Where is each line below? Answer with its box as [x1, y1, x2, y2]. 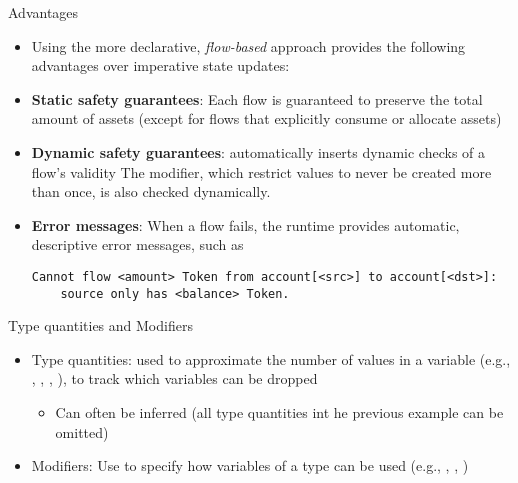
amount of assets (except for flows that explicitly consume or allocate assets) [31, 108, 502, 129]
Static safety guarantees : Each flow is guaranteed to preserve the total [31, 88, 483, 109]
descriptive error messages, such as [31, 234, 244, 255]
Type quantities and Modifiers [8, 315, 193, 336]
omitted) [55, 421, 109, 442]
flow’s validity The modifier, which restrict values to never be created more [31, 161, 492, 182]
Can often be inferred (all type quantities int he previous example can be [55, 402, 504, 423]
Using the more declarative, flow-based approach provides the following [31, 35, 466, 56]
